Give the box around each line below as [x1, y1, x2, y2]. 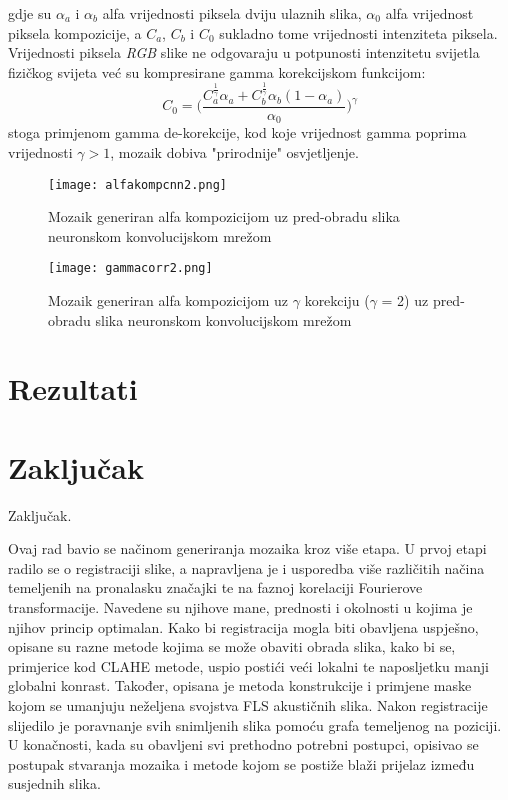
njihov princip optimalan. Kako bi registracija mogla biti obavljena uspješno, [8, 616, 479, 637]
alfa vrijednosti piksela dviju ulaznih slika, [102, 3, 362, 23]
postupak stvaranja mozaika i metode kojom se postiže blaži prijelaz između [8, 753, 475, 774]
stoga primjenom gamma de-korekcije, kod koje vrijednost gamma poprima [8, 122, 467, 143]
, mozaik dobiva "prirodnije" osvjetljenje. [110, 141, 359, 162]
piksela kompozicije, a [8, 22, 142, 43]
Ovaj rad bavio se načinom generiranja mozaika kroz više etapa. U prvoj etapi [8, 538, 487, 559]
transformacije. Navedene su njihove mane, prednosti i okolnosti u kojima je [8, 597, 473, 618]
